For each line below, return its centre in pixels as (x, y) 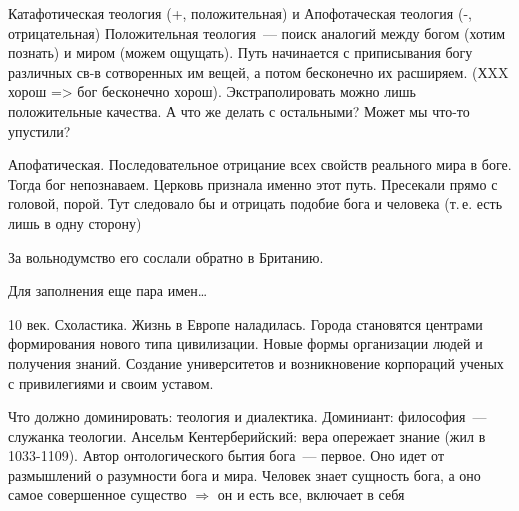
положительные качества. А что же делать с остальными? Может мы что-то (239, 110)
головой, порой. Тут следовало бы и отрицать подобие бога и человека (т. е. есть (255, 203)
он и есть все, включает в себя (311, 494)
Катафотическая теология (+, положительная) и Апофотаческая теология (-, (240, 13)
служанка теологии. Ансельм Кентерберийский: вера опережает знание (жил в (247, 435)
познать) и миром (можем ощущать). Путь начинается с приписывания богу (240, 52)
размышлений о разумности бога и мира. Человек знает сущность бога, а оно (244, 474)
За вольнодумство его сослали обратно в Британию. (166, 256)
